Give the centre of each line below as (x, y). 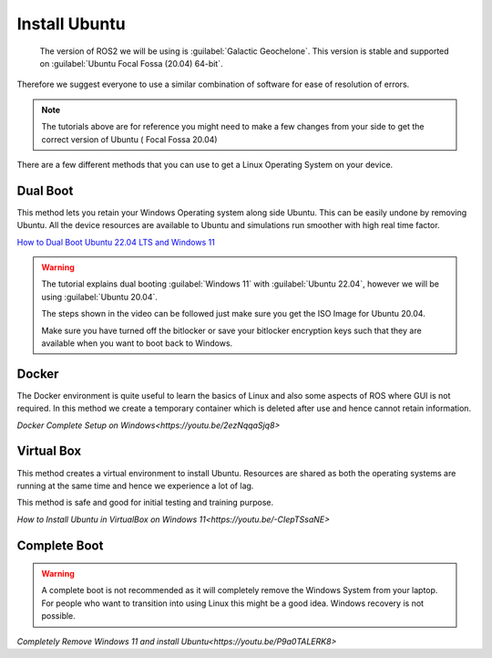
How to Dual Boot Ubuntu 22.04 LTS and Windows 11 (116, 242)
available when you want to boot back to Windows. (137, 343)
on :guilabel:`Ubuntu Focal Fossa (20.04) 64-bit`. (131, 63)
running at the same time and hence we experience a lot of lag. (135, 486)
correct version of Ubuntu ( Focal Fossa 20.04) (129, 139)
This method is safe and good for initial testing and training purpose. (145, 503)
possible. (59, 616)
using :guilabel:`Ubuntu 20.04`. (100, 297)
